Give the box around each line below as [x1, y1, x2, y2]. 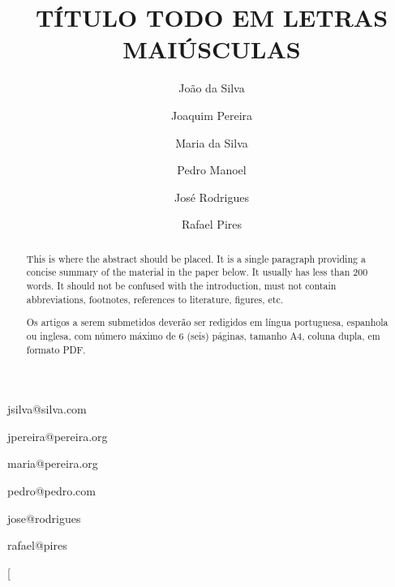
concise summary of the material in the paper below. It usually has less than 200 [26, 265, 368, 279]
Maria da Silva [175, 134, 248, 151]
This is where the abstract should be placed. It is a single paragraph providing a [26, 251, 366, 265]
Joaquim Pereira [170, 106, 253, 123]
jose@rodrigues [7, 509, 81, 526]
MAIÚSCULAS [122, 32, 301, 66]
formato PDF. [26, 342, 86, 356]
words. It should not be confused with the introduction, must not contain [26, 278, 337, 292]
